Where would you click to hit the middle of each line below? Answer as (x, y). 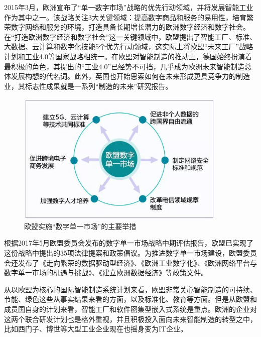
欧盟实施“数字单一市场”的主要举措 (80, 226)
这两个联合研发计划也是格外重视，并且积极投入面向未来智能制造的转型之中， (130, 319)
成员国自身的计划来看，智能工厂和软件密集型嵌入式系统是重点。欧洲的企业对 (130, 309)
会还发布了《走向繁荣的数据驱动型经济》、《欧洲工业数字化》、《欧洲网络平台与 (130, 262)
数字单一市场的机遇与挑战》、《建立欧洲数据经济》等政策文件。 (106, 272)
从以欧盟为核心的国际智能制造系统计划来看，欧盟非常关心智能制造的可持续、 (130, 289)
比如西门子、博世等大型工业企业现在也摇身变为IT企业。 (96, 329)
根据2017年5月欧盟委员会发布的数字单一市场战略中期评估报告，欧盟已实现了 (129, 243)
